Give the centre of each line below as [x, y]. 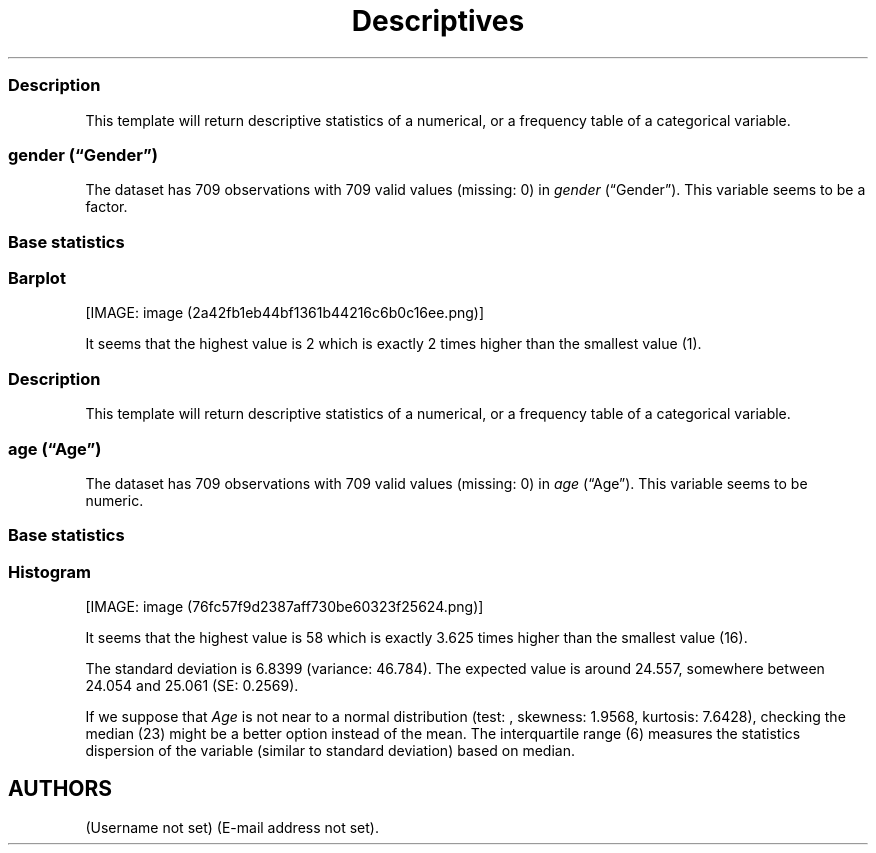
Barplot [37, 278]
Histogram [49, 571]
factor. [106, 207]
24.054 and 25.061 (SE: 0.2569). [192, 685]
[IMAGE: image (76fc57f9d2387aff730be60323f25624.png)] [284, 606]
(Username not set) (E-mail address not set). [232, 827]
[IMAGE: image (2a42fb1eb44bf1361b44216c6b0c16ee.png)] [285, 313]
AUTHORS [60, 789]
